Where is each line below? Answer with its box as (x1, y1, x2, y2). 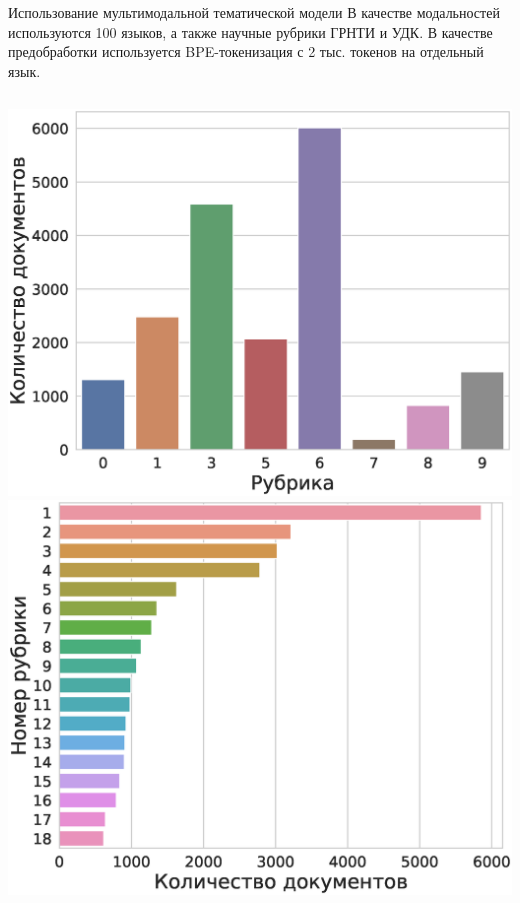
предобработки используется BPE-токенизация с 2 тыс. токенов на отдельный (8, 41, 484, 62)
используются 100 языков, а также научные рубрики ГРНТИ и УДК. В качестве (8, 21, 493, 42)
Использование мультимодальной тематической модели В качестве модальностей (8, 2, 500, 22)
